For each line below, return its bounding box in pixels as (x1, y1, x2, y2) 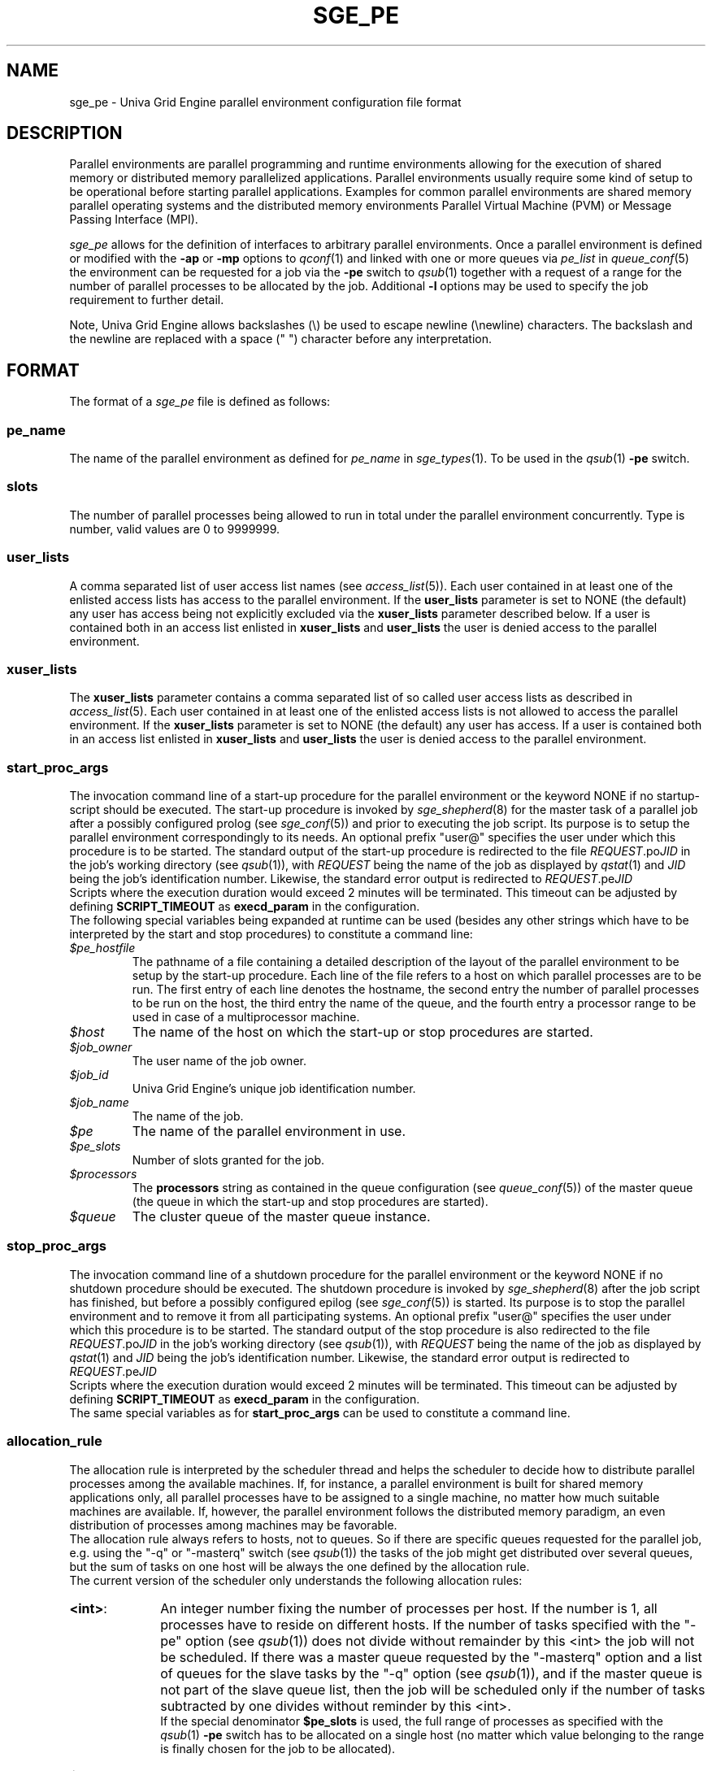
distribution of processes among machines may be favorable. (69, 1517, 397, 1532)
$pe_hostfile (69, 941, 136, 955)
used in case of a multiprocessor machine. (132, 1010, 360, 1025)
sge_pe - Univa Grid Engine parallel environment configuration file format (69, 94, 462, 109)
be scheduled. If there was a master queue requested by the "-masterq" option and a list (160, 1648, 702, 1665)
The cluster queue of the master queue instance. (132, 1208, 431, 1225)
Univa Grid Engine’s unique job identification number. (132, 1081, 416, 1096)
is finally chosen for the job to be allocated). (160, 1741, 396, 1756)
